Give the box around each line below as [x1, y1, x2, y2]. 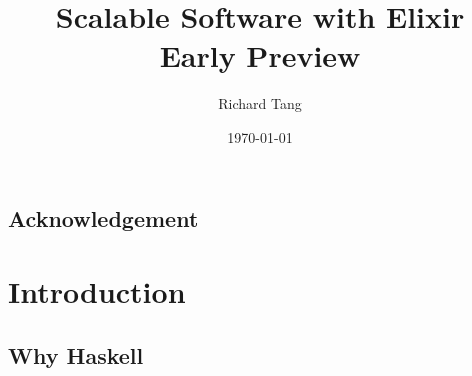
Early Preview [159, 35, 361, 76]
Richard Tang [218, 93, 302, 114]
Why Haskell [8, 339, 144, 370]
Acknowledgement [8, 202, 199, 233]
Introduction [8, 271, 186, 312]
